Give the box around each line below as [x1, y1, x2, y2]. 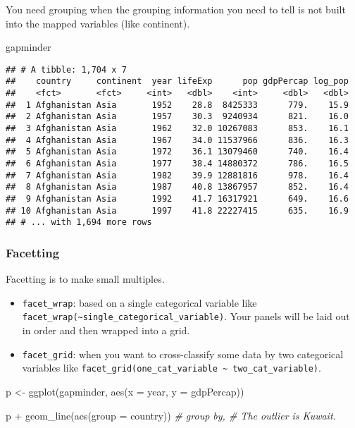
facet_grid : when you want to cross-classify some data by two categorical [22, 346, 344, 361]
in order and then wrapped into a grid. [22, 323, 190, 338]
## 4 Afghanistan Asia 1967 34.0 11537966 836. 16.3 [6, 135, 349, 145]
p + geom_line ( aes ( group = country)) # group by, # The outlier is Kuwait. [6, 408, 336, 422]
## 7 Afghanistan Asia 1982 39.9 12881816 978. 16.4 [6, 170, 349, 181]
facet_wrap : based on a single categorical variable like [22, 295, 257, 310]
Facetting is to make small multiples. [6, 271, 165, 286]
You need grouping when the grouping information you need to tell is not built [6, 2, 346, 16]
